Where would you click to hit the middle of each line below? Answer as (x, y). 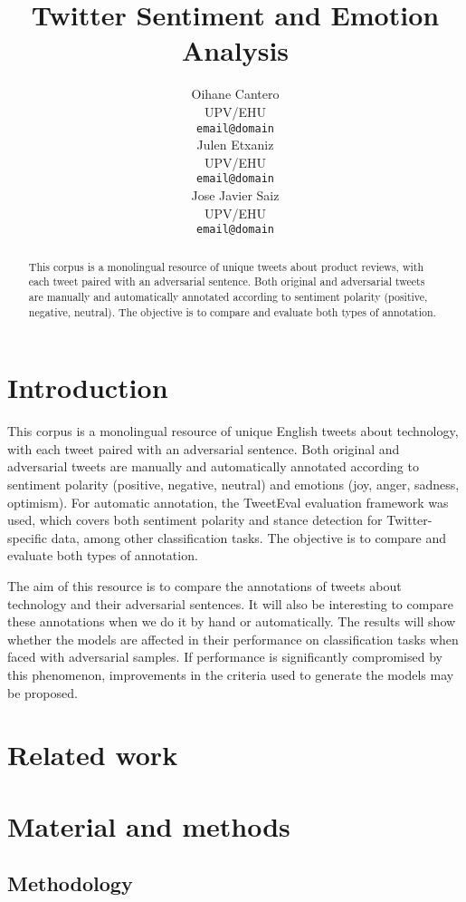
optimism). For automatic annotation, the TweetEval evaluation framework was (228, 502)
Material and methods (149, 825)
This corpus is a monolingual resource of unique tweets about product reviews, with (226, 266)
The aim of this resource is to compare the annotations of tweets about (204, 585)
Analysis (235, 50)
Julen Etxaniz (235, 145)
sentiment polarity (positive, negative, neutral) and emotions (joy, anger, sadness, (233, 484)
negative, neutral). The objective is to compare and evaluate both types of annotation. (232, 311)
